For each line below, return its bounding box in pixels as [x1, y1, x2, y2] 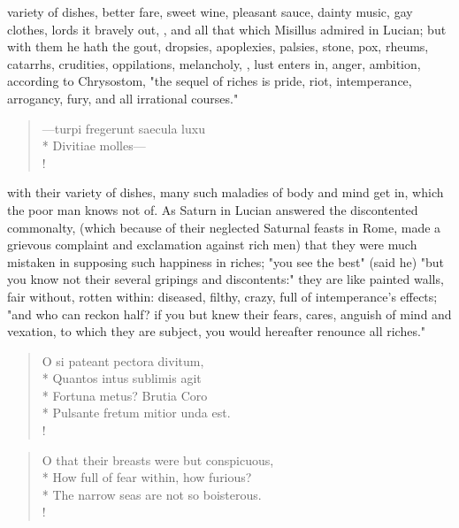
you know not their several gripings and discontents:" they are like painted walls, [7, 270, 444, 288]
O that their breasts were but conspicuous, [42, 450, 274, 469]
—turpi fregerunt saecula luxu [42, 119, 205, 137]
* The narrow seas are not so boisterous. [42, 485, 262, 503]
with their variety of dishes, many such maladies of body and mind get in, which [7, 183, 444, 202]
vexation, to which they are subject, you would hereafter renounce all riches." [7, 322, 426, 341]
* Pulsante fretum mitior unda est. [42, 403, 231, 422]
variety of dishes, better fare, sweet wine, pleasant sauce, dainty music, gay [7, 3, 413, 20]
